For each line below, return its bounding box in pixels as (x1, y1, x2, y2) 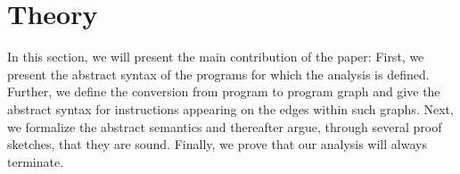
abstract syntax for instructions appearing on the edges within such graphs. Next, (7, 99, 454, 118)
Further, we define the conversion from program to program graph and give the (7, 82, 440, 101)
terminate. (7, 152, 64, 170)
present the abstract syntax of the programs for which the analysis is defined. (7, 64, 430, 83)
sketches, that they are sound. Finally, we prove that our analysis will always (7, 135, 427, 153)
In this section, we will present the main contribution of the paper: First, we (7, 47, 424, 66)
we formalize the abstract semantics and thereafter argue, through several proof (7, 117, 442, 136)
